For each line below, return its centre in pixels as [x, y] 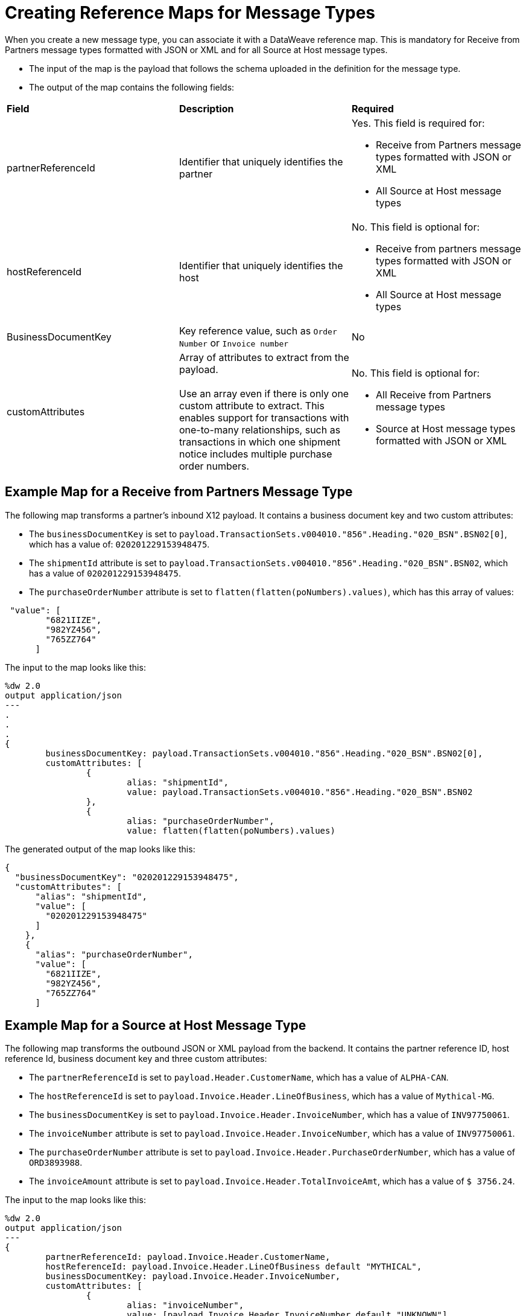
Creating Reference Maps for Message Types [190, 13]
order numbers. [214, 466]
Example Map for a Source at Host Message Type [156, 1026]
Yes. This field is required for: [418, 123]
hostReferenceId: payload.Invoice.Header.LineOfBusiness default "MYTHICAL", [234, 1267]
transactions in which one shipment [260, 442]
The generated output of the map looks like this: [100, 849]
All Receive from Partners [433, 394]
